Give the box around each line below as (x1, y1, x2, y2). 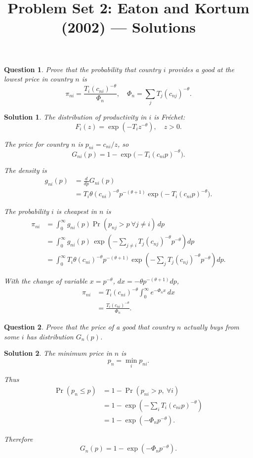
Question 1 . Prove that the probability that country (4, 64, 161, 74)
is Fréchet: (154, 112, 185, 122)
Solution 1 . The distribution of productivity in (4, 112, 147, 122)
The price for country (4, 138, 69, 149)
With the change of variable (4, 276, 87, 286)
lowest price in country (4, 74, 73, 84)
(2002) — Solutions (61, 17, 196, 37)
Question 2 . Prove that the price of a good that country (4, 322, 174, 332)
